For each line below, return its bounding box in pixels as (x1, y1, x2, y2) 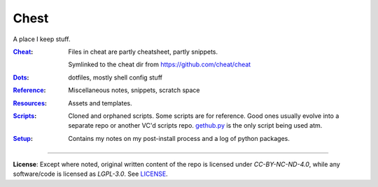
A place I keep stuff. (13, 35, 71, 43)
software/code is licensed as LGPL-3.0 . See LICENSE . (13, 170, 168, 178)
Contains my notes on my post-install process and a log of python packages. (68, 134, 290, 142)
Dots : (13, 73, 29, 82)
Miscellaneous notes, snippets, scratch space (68, 86, 200, 94)
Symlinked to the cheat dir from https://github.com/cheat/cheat (68, 60, 251, 69)
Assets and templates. (68, 98, 132, 107)
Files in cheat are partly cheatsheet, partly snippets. (68, 47, 218, 56)
